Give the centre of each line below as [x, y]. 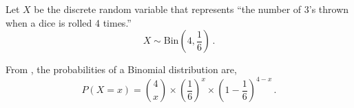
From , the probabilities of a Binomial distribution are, [121, 69]
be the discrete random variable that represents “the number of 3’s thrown [191, 9]
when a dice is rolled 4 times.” [69, 22]
